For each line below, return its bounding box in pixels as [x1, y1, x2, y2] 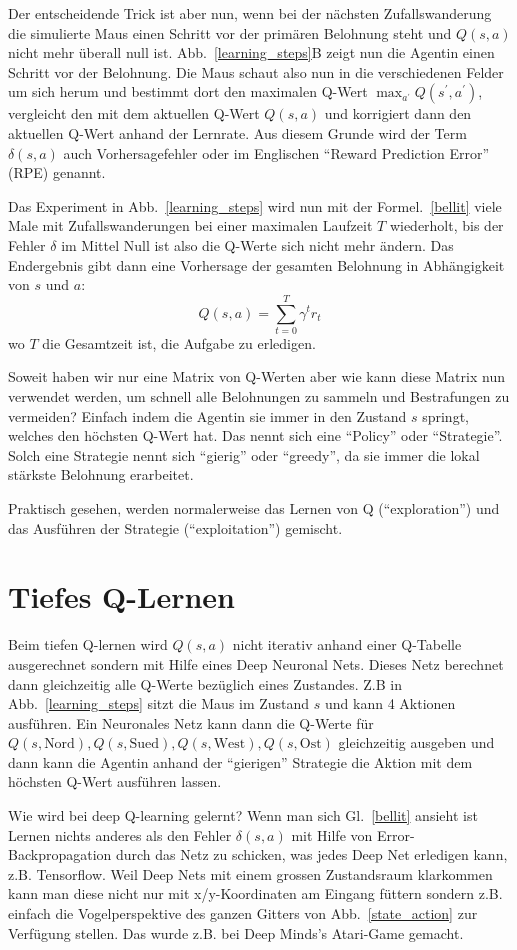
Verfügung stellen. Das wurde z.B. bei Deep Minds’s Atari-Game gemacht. [8, 922, 464, 943]
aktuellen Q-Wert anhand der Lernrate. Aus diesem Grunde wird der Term [8, 122, 467, 143]
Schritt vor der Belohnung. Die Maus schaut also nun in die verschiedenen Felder [8, 61, 504, 82]
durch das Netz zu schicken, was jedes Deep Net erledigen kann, [115, 844, 508, 865]
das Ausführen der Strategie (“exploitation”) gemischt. [8, 517, 343, 538]
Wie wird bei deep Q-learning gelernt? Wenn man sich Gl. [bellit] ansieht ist [8, 805, 478, 826]
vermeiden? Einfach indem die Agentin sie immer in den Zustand [8, 405, 407, 426]
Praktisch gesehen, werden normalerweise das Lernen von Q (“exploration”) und [8, 498, 500, 518]
